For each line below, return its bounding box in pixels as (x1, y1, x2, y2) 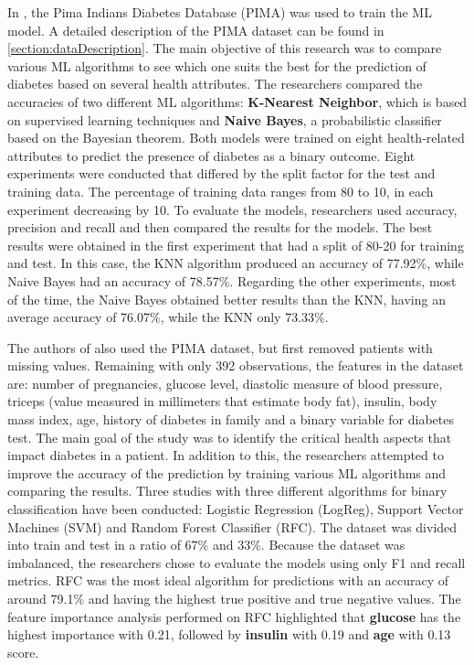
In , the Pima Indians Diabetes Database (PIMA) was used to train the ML (7, 3, 432, 21)
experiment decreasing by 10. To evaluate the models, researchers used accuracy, (7, 199, 458, 219)
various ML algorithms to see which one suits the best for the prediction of (7, 56, 427, 75)
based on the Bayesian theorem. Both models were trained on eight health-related (7, 128, 465, 147)
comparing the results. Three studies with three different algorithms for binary (7, 481, 448, 500)
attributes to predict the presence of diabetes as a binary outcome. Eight (7, 145, 416, 165)
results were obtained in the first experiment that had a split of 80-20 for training (7, 235, 464, 254)
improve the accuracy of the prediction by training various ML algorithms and (7, 463, 447, 482)
